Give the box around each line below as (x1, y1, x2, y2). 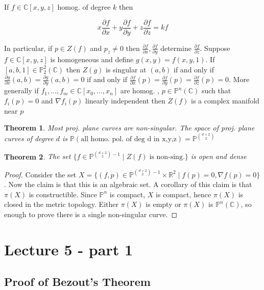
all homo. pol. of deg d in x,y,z (81, 136, 177, 143)
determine (160, 42, 191, 53)
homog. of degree (57, 2, 111, 12)
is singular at (106, 64, 147, 74)
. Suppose (200, 42, 230, 53)
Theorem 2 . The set (4, 151, 71, 162)
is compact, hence (156, 189, 211, 199)
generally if (4, 85, 39, 96)
